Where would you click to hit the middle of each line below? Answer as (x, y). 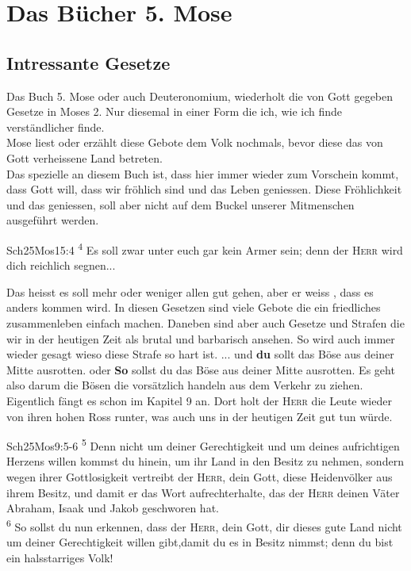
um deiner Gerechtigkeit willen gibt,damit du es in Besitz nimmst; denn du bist (200, 541)
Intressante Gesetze (88, 62)
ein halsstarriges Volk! (60, 557)
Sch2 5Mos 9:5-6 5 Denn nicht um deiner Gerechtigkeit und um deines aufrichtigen (203, 445)
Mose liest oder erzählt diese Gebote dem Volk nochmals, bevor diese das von (195, 142)
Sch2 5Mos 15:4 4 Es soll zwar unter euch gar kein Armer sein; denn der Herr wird (205, 248)
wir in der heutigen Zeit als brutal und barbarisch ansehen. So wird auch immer (201, 338)
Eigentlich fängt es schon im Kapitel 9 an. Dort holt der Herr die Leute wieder (199, 400)
